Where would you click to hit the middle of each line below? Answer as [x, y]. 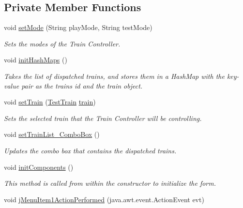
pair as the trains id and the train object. [82, 85]
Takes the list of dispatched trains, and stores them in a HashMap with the [114, 76]
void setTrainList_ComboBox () [52, 134]
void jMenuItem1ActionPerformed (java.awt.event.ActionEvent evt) [104, 199]
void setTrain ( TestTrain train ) [50, 102]
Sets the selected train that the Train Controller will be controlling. [103, 118]
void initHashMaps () [36, 60]
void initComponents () [39, 167]
